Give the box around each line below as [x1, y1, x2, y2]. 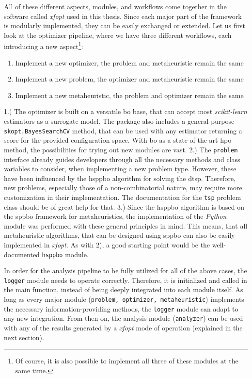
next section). [4, 332, 44, 342]
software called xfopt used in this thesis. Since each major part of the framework [4, 11, 242, 21]
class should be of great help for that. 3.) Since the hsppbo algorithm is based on [4, 201, 245, 212]
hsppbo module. [42, 249, 89, 259]
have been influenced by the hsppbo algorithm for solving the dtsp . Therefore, [4, 173, 236, 183]
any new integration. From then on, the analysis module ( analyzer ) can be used [4, 313, 243, 323]
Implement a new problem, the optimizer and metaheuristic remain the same [15, 74, 244, 84]
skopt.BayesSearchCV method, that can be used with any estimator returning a [4, 125, 242, 135]
